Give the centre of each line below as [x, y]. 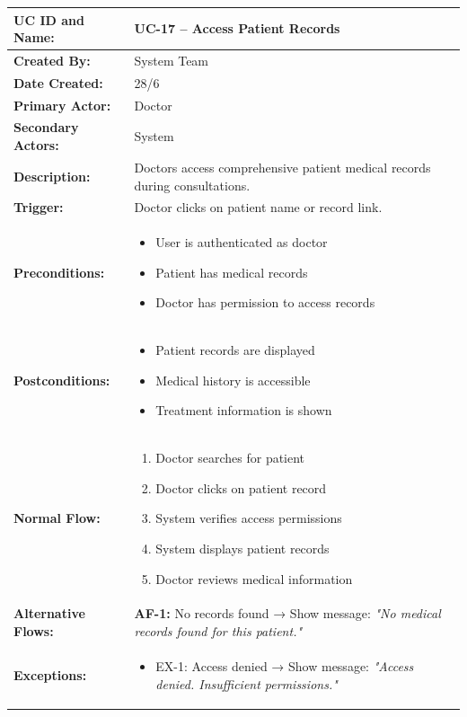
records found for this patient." [218, 631]
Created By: [52, 60]
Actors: [36, 145]
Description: [52, 176]
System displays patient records [242, 549]
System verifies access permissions [249, 518]
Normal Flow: [57, 518]
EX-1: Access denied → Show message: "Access [285, 665]
